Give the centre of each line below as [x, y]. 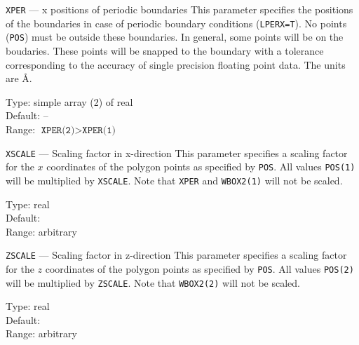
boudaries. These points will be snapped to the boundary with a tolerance [165, 50]
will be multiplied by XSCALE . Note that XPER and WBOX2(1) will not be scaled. [174, 180]
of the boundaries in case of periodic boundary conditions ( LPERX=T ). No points [176, 23]
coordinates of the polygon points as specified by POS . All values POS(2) [199, 268]
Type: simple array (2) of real [69, 101]
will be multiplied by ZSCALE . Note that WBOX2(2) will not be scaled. [153, 282]
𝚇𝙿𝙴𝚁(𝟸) [58, 130]
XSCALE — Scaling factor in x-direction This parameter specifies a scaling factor [177, 153]
